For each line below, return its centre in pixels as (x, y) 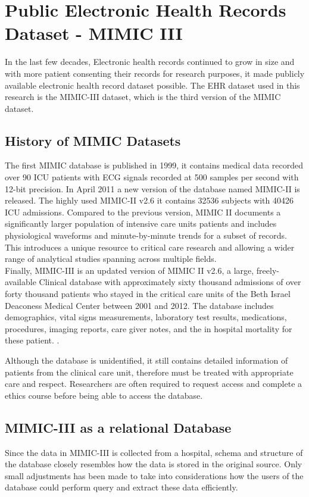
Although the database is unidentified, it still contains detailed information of (146, 360)
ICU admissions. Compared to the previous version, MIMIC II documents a (143, 212)
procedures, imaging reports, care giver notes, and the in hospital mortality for (149, 328)
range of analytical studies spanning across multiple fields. (111, 259)
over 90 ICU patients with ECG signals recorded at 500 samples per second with (152, 177)
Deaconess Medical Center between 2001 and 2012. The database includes (139, 305)
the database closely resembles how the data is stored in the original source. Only (154, 464)
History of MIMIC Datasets (93, 140)
